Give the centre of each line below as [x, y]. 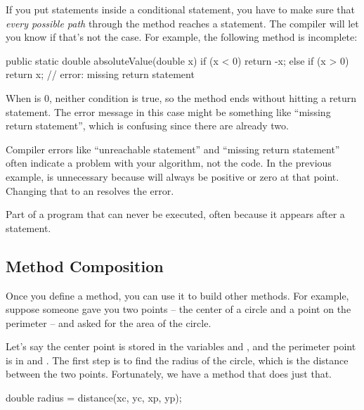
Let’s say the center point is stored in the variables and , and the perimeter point [181, 346]
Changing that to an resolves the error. [90, 190]
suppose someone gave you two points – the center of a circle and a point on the [178, 309]
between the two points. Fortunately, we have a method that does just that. [169, 374]
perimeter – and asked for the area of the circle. [109, 322]
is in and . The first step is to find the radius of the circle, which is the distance [177, 360]
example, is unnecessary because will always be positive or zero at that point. [173, 176]
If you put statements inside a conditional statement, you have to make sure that [180, 9]
